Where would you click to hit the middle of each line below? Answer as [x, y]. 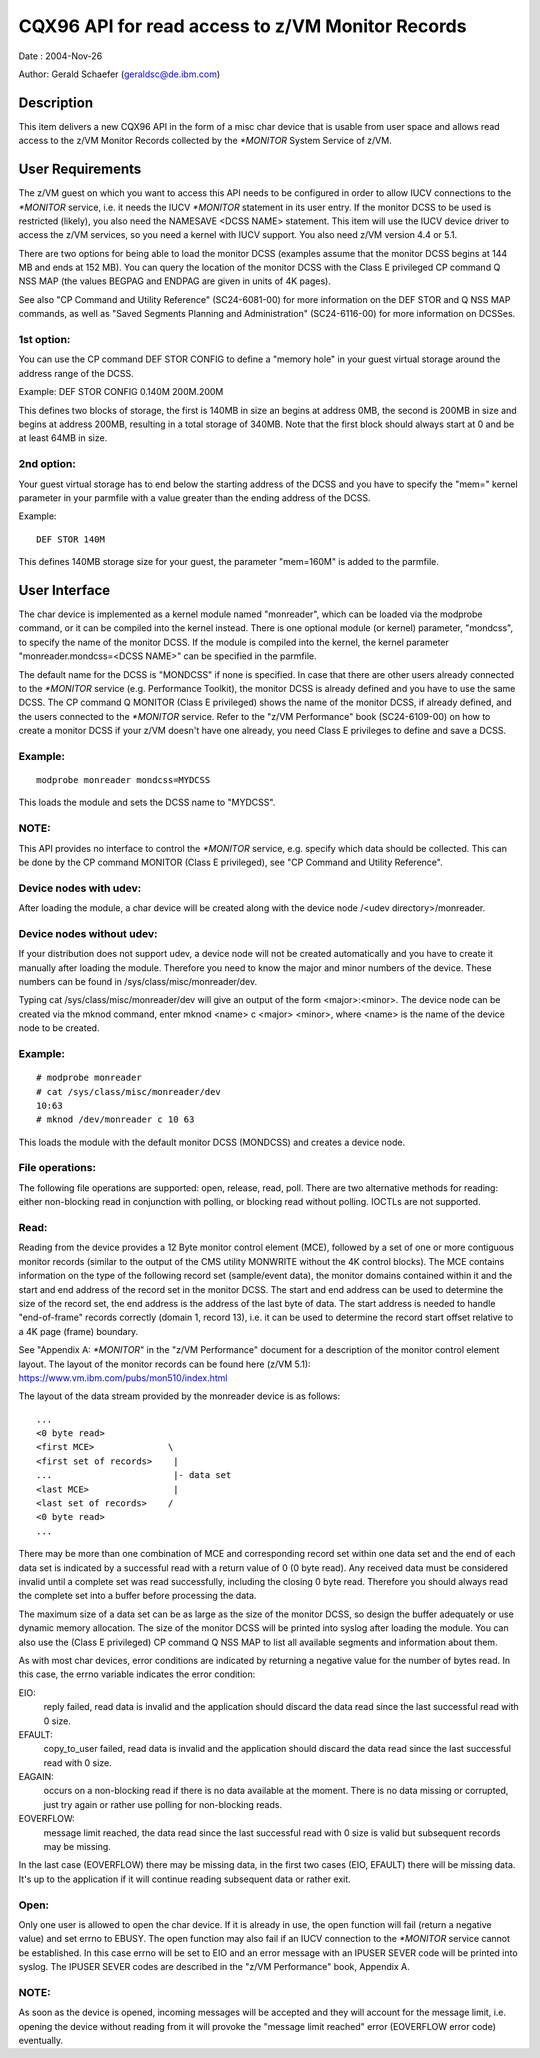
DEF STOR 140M [70, 539]
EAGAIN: [36, 1777]
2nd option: [47, 464]
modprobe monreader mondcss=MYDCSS [123, 780]
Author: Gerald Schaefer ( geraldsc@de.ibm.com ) [119, 74]
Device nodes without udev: [88, 933]
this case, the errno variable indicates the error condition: [137, 1674]
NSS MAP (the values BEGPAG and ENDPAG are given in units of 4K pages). [175, 281]
